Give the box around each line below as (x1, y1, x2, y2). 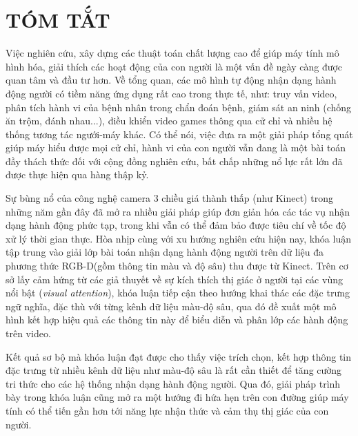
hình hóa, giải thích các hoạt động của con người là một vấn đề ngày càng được (6, 59, 343, 73)
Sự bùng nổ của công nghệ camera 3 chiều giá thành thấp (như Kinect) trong (6, 191, 333, 205)
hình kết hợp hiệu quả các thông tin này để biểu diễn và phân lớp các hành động (6, 312, 348, 327)
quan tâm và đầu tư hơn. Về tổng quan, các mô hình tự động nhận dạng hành (6, 73, 337, 87)
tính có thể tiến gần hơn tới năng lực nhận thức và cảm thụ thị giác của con (6, 403, 329, 417)
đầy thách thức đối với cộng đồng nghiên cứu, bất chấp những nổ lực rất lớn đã (6, 153, 343, 168)
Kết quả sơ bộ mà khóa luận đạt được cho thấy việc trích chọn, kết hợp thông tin (6, 349, 352, 363)
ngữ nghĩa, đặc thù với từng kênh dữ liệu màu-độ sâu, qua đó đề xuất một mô (6, 298, 337, 313)
